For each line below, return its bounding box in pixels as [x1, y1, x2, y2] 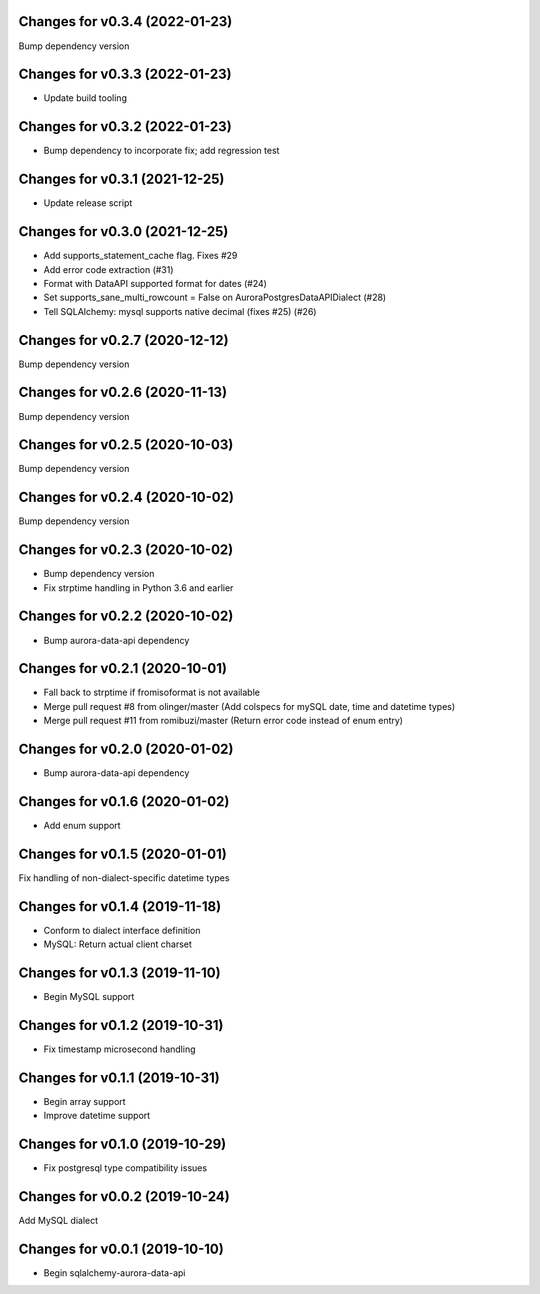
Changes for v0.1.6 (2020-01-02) [18, 793, 230, 810]
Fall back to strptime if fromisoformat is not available [43, 686, 260, 699]
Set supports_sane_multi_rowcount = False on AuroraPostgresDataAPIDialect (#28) [43, 291, 387, 304]
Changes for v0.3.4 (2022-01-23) [18, 13, 233, 30]
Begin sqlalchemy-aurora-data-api [43, 1267, 186, 1279]
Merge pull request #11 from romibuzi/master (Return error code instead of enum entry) [43, 715, 404, 727]
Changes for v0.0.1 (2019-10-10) [18, 1240, 224, 1257]
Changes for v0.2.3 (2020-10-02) [18, 541, 234, 559]
